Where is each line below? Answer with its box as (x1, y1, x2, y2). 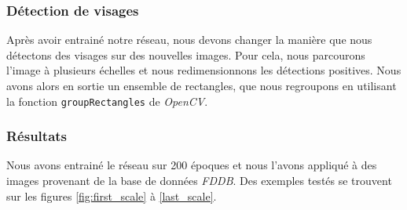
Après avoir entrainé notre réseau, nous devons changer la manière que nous (6, 31, 372, 48)
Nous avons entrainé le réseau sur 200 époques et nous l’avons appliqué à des (6, 157, 377, 173)
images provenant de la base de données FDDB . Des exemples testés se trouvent (6, 172, 392, 189)
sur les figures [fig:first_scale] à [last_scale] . (6, 187, 217, 204)
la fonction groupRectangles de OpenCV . (6, 92, 208, 109)
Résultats (6, 126, 68, 146)
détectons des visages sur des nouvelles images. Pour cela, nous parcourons (6, 46, 365, 63)
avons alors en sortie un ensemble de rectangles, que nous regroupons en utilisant (6, 78, 397, 93)
